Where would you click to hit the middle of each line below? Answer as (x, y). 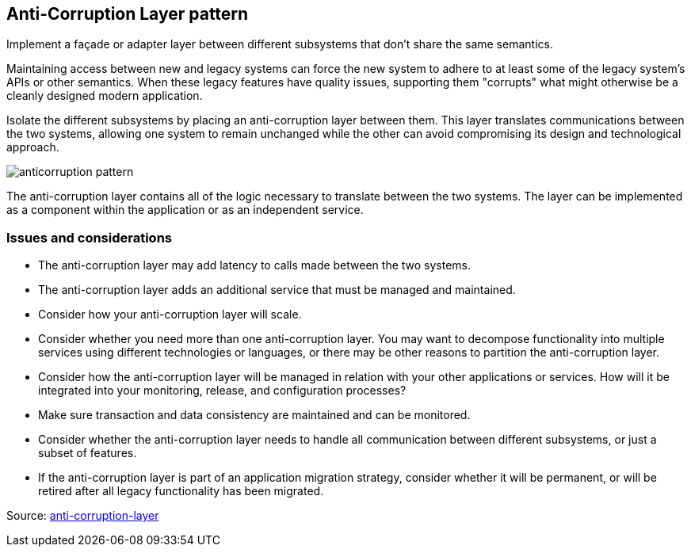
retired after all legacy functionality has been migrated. (181, 491)
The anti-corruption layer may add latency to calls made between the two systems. (255, 265)
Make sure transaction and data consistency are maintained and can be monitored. (254, 415)
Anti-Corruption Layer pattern (128, 14)
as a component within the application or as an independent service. (185, 210)
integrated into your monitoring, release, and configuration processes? (222, 391)
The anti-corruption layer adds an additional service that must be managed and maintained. (277, 290)
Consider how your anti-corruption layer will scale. (170, 315)
